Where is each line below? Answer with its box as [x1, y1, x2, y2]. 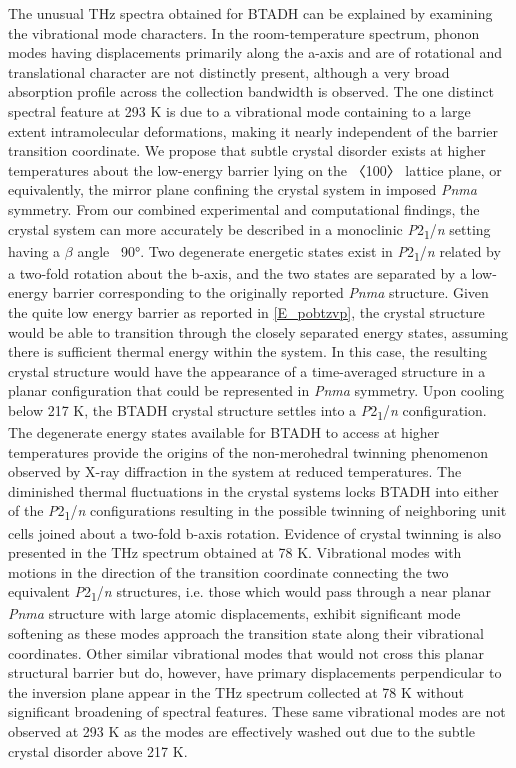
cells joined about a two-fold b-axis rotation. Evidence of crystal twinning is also [8, 522, 502, 543]
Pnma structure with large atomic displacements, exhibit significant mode [8, 603, 461, 624]
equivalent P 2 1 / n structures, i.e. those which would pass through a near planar [8, 581, 492, 605]
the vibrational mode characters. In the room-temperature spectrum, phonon [8, 22, 480, 43]
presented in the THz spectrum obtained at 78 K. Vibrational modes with [8, 542, 462, 563]
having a [8, 240, 61, 261]
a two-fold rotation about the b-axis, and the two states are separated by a [8, 262, 467, 283]
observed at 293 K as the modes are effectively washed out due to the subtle [8, 721, 476, 742]
